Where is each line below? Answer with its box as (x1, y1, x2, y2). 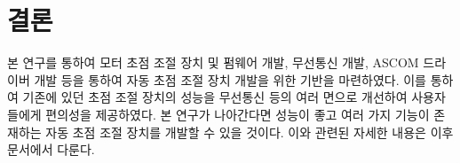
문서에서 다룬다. (7, 140, 95, 159)
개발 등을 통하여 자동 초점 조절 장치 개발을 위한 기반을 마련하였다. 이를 (34, 70, 426, 89)
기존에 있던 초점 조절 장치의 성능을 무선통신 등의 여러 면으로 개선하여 (22, 88, 408, 106)
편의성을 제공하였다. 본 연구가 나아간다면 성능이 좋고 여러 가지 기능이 (45, 105, 430, 123)
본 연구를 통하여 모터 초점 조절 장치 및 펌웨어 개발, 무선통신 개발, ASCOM (7, 53, 419, 72)
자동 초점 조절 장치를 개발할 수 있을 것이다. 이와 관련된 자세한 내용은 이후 (45, 122, 454, 141)
